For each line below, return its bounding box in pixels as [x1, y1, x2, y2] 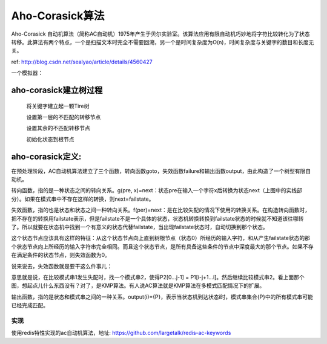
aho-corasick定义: [11, 151, 82, 161]
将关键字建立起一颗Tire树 [26, 102, 90, 109]
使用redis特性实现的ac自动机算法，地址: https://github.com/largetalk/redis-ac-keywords [11, 329, 231, 337]
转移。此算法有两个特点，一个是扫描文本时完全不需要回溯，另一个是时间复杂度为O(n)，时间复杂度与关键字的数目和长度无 [11, 38, 314, 45]
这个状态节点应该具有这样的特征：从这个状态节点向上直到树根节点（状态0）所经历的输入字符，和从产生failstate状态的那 [11, 235, 310, 242]
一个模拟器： [11, 70, 44, 77]
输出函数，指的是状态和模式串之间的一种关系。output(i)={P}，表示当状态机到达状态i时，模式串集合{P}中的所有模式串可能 [11, 293, 313, 300]
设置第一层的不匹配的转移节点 [26, 113, 101, 120]
